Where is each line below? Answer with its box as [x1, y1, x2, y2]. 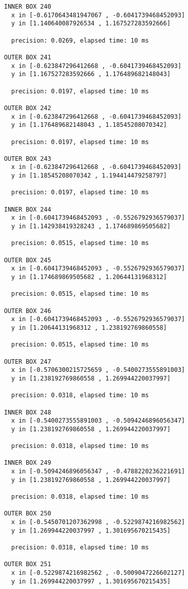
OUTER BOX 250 [4, 510, 52, 517]
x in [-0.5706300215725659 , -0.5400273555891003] [11, 366, 185, 374]
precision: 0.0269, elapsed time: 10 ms [11, 37, 149, 44]
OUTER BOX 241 [4, 53, 52, 61]
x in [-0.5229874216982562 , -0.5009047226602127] [11, 569, 185, 576]
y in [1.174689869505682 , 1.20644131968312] [11, 273, 167, 281]
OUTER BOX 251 [4, 561, 52, 568]
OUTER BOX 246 [4, 307, 52, 315]
